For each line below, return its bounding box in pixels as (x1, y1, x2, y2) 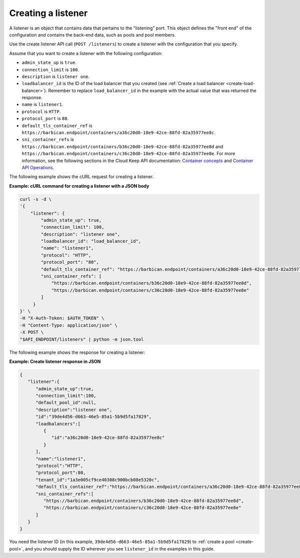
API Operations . (21, 164, 54, 170)
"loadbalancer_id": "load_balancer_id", (40, 238, 141, 244)
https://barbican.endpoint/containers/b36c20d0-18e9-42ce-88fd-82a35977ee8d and (21, 143, 223, 150)
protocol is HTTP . (21, 108, 61, 115)
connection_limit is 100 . (21, 67, 79, 73)
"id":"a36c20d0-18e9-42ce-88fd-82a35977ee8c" (51, 435, 165, 440)
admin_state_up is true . (21, 60, 77, 66)
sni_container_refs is (21, 137, 74, 143)
